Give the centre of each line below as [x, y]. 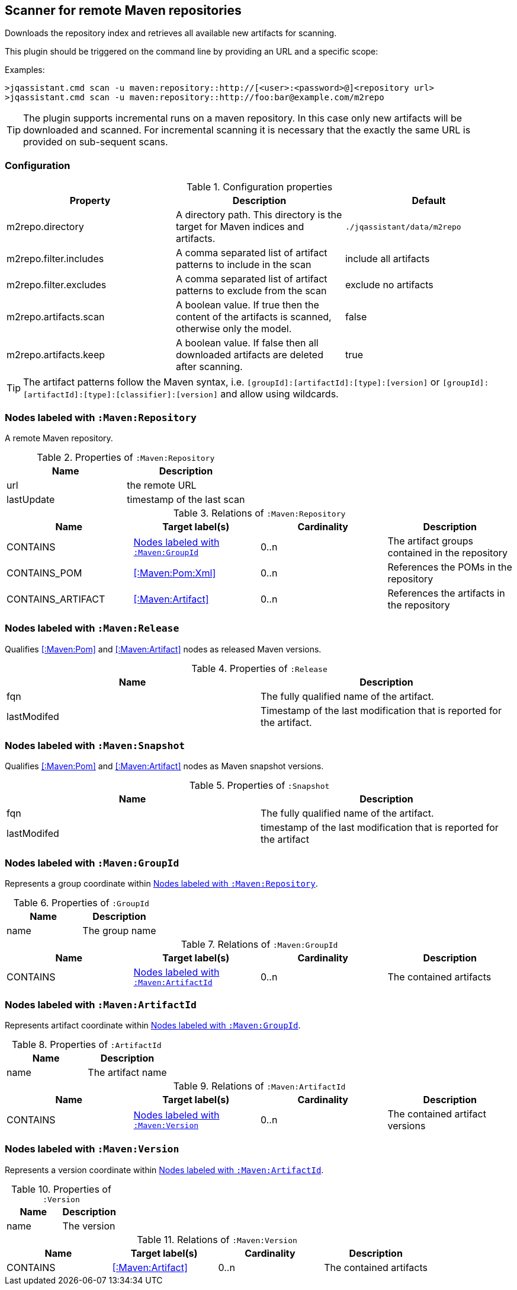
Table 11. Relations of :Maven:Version [217, 1239]
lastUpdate [31, 499]
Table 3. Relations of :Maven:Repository [259, 513]
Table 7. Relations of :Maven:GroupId [259, 945]
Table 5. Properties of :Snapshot [259, 786]
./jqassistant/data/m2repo [403, 227]
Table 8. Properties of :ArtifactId [86, 1044]
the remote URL [162, 485]
